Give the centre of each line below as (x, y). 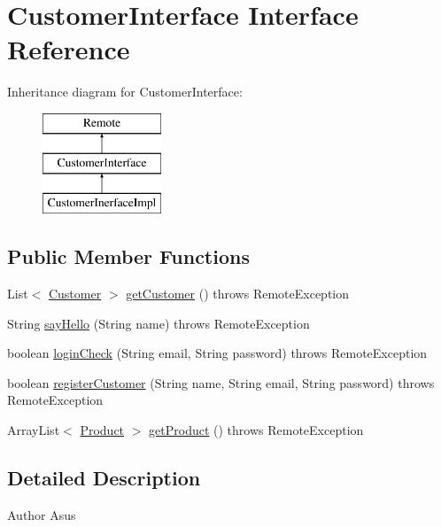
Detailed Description (104, 478)
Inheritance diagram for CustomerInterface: (125, 92)
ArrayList (34, 430)
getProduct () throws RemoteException (256, 430)
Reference (69, 49)
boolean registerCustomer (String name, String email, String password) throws (221, 382)
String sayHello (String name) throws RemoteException (159, 323)
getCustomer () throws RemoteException (237, 294)
